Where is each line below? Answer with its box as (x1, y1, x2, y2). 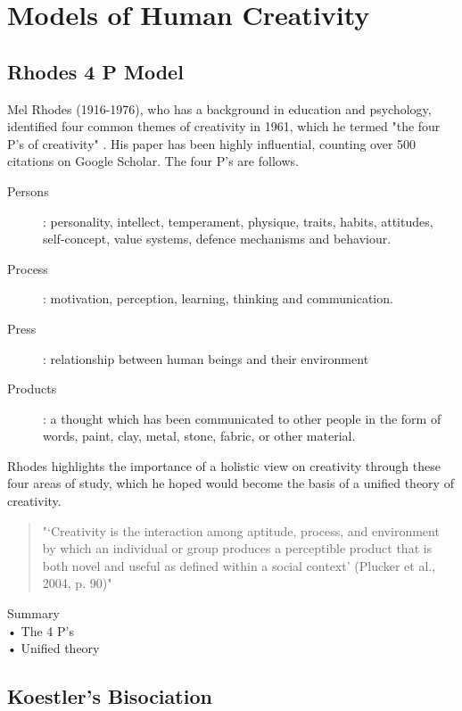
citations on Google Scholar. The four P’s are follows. (7, 152, 299, 170)
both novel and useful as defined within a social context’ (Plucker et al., (42, 556, 436, 575)
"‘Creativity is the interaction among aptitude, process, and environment (42, 521, 440, 540)
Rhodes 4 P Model (7, 57, 184, 85)
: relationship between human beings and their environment (43, 349, 369, 368)
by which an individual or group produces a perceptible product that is (42, 539, 433, 558)
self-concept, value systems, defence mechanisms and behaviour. (43, 229, 392, 248)
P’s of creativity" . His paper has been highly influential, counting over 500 (7, 134, 417, 153)
